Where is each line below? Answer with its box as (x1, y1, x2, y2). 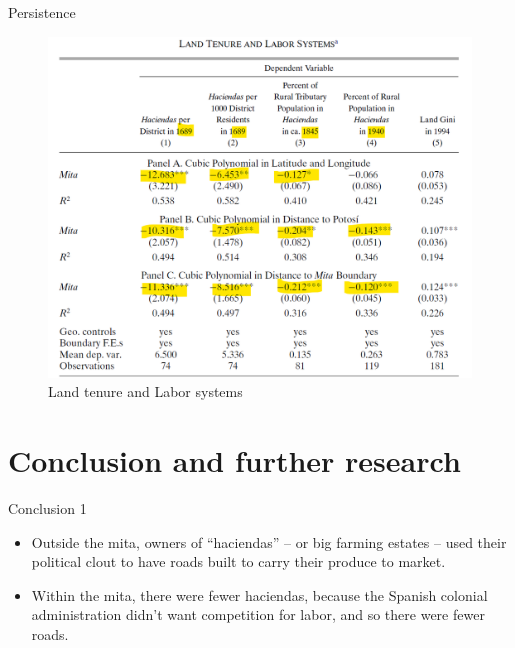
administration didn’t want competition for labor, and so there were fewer (31, 604, 485, 625)
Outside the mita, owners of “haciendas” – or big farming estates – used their (31, 531, 507, 552)
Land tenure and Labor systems (48, 381, 243, 402)
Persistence (8, 2, 76, 22)
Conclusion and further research (8, 440, 461, 481)
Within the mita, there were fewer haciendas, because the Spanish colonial (31, 584, 488, 605)
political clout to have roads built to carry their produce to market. (31, 551, 446, 572)
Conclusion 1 (8, 498, 87, 519)
